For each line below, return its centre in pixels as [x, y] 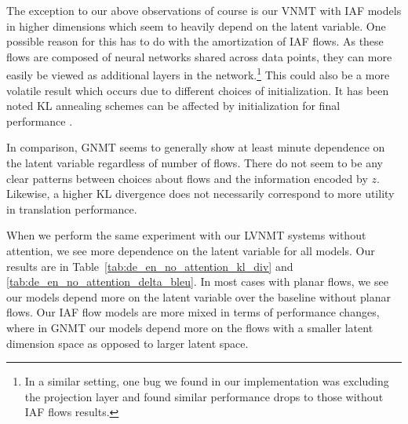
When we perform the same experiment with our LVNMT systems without [186, 235]
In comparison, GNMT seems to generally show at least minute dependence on [196, 147]
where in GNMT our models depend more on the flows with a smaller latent [190, 327]
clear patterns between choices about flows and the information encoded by [187, 178]
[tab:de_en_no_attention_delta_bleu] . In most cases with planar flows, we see [197, 281]
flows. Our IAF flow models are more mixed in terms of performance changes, [193, 312]
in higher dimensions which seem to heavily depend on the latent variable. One [196, 26]
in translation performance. [72, 208]
